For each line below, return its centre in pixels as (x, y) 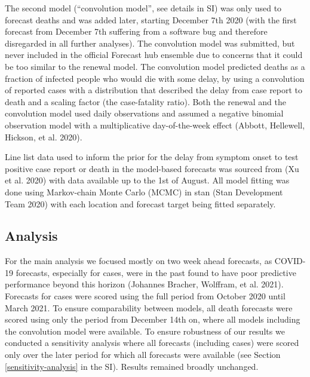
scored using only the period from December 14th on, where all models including (153, 319)
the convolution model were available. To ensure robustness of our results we (145, 331)
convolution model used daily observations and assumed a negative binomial (144, 113)
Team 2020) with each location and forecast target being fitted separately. (140, 203)
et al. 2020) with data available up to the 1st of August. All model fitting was (147, 180)
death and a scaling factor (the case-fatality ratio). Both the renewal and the (146, 101)
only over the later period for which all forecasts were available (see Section (143, 355)
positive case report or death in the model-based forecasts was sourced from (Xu (152, 168)
